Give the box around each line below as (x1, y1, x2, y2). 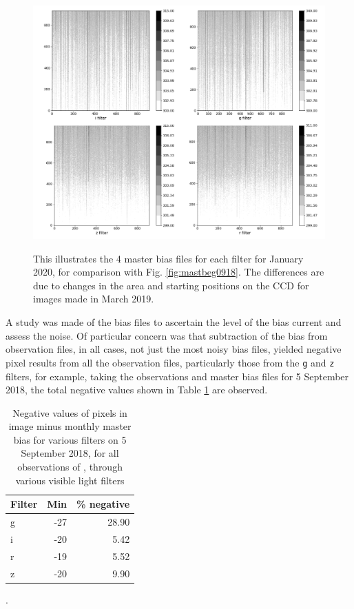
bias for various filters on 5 (13, 432, 127, 446)
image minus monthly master (8, 419, 132, 433)
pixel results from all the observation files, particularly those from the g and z (6, 355, 335, 369)
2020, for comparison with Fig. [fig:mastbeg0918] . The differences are (33, 265, 324, 279)
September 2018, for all (21, 446, 119, 460)
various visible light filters (15, 473, 125, 487)
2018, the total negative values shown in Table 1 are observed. (6, 382, 268, 397)
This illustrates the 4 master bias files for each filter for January (33, 251, 304, 265)
